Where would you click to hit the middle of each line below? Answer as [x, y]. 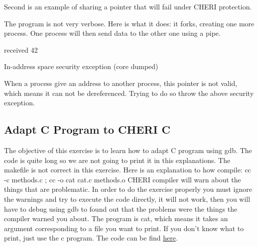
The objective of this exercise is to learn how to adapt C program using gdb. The [128, 150]
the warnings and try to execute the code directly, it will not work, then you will [127, 199]
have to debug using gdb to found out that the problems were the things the [121, 208]
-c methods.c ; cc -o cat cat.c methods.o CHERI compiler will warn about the [123, 179]
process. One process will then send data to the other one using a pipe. [112, 33]
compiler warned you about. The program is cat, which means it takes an [116, 218]
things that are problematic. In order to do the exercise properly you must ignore [128, 189]
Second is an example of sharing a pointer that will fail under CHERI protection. [128, 6]
